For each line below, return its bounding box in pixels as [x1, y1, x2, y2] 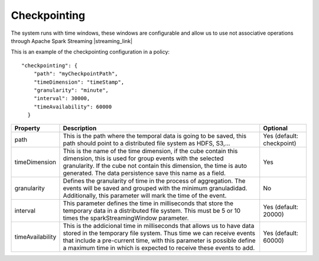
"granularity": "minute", [33, 87, 109, 94]
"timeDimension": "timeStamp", [33, 78, 125, 85]
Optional [263, 124, 288, 133]
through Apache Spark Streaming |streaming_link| [11, 37, 133, 44]
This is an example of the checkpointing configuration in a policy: [11, 48, 170, 55]
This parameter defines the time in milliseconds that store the [63, 199, 233, 207]
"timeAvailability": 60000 [33, 103, 112, 110]
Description [63, 124, 97, 133]
